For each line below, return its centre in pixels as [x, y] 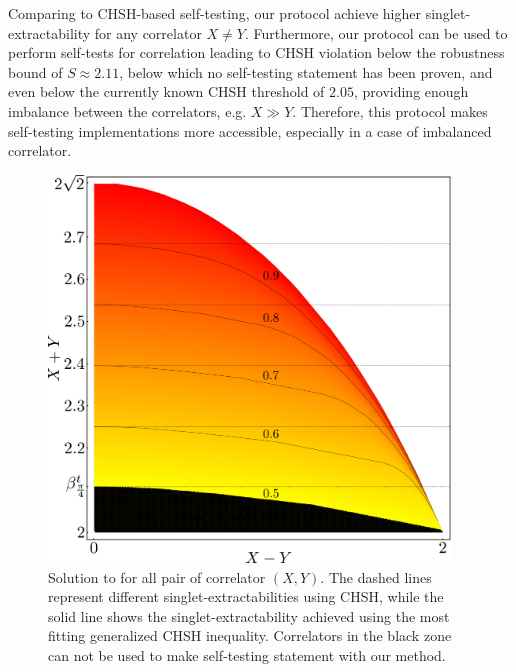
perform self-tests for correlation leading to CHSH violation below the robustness [256, 52]
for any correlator [148, 32]
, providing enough [411, 91]
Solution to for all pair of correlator [157, 576]
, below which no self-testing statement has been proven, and [306, 71]
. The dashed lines [376, 576]
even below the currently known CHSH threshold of [166, 91]
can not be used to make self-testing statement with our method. [247, 654]
